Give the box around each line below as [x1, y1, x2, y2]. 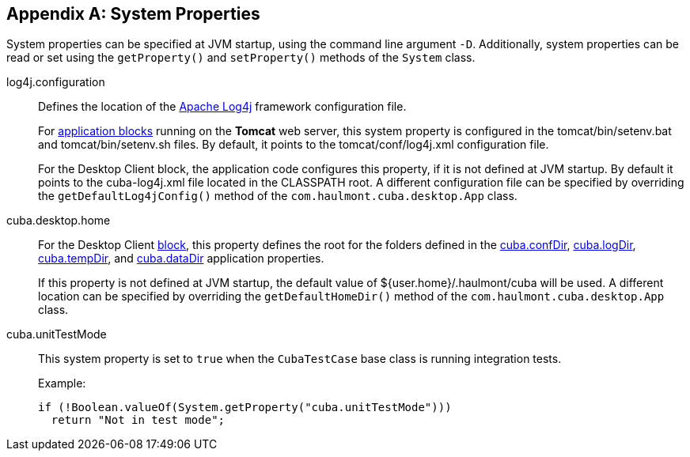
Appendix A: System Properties [6, 4, 260, 24]
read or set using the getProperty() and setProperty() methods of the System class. [6, 51, 476, 65]
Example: [38, 376, 86, 391]
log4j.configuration [6, 75, 105, 89]
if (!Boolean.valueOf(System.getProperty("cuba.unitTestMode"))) [38, 401, 452, 414]
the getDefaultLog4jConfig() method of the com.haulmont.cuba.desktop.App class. [38, 189, 517, 203]
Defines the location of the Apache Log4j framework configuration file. [38, 100, 407, 114]
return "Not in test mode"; [51, 414, 226, 427]
